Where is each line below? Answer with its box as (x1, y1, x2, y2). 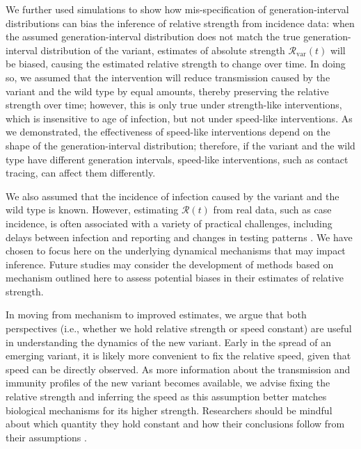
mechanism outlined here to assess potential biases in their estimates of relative (6, 270, 344, 285)
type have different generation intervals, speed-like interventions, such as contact (6, 152, 348, 166)
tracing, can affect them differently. (6, 165, 156, 180)
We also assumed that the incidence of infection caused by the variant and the (6, 188, 339, 203)
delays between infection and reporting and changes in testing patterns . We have (6, 229, 353, 244)
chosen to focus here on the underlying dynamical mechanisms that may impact (6, 243, 346, 258)
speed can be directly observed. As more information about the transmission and (6, 361, 351, 376)
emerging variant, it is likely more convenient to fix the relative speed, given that (6, 348, 351, 363)
